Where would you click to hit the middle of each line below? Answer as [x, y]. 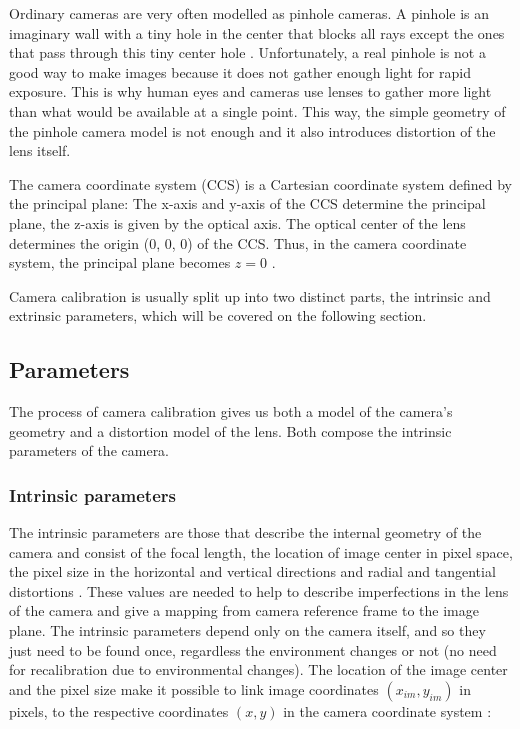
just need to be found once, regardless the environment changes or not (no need [253, 649]
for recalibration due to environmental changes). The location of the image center [258, 669]
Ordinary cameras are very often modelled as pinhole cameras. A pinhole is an [249, 13]
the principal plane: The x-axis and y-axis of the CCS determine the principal [247, 203]
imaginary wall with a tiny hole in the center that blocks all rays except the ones [257, 32]
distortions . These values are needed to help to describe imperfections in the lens [259, 590]
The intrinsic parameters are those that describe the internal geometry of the [245, 532]
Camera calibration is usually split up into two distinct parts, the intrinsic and [250, 295]
